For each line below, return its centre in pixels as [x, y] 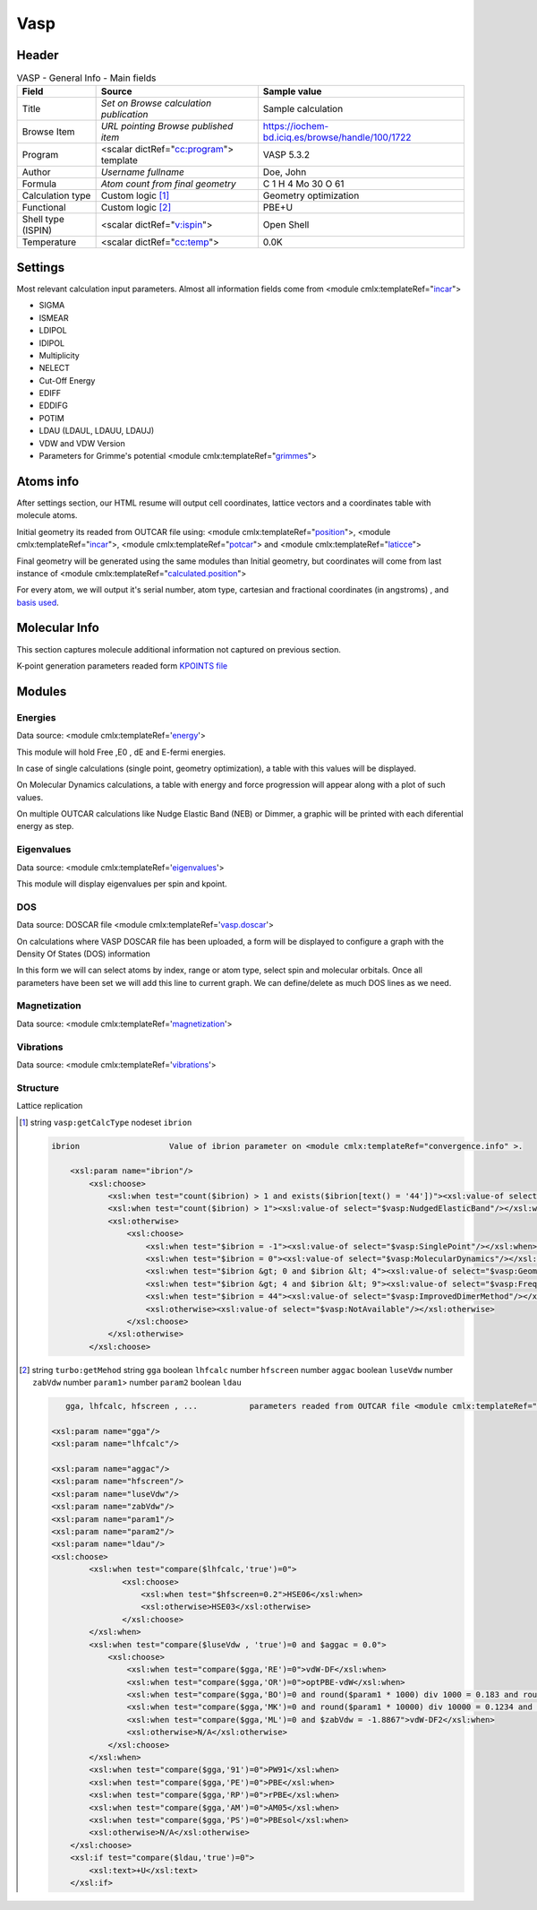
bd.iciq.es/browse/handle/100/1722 [337, 137]
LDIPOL [53, 331]
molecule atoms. [47, 515]
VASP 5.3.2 [286, 155]
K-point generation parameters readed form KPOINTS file [122, 665]
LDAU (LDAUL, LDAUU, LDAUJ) [97, 431]
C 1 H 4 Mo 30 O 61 [303, 184]
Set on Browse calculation [156, 103]
